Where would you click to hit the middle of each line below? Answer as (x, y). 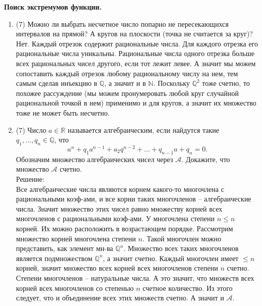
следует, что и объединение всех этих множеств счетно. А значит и (120, 298)
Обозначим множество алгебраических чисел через (94, 159)
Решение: (30, 178)
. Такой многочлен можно (182, 238)
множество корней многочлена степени (76, 238)
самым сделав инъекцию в (57, 83)
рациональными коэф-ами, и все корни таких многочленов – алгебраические (134, 199)
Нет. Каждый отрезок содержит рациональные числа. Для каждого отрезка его (137, 43)
